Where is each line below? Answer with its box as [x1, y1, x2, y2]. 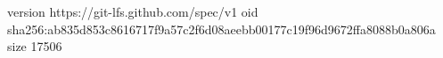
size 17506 [7, 37, 62, 55]
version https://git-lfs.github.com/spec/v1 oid [7, 3, 258, 20]
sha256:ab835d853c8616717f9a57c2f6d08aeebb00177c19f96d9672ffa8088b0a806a [7, 19, 436, 38]
